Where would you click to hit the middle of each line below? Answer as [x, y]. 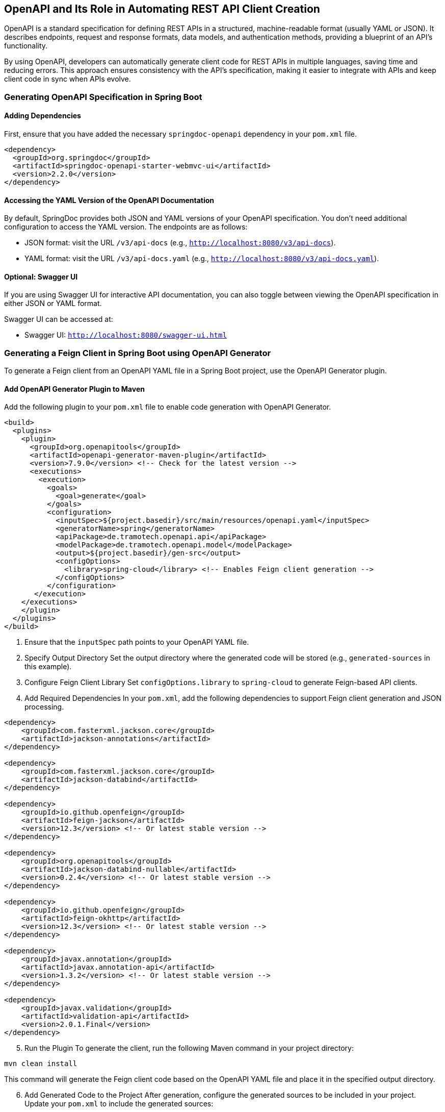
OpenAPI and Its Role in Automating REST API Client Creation [162, 9]
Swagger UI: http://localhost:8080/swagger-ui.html [126, 335]
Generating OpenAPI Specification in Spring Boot [103, 97]
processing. [44, 707]
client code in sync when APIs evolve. [68, 79]
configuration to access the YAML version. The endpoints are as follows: [126, 227]
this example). [48, 667]
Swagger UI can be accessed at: [59, 319]
